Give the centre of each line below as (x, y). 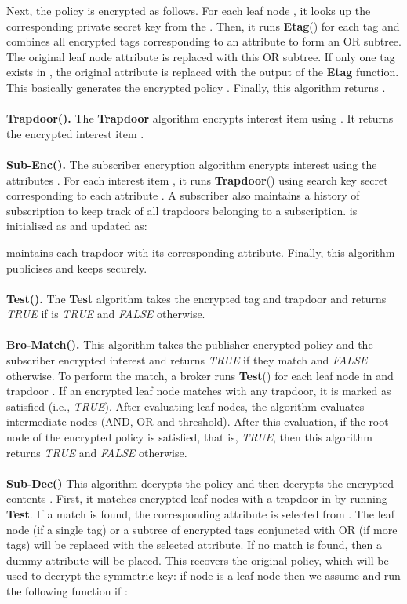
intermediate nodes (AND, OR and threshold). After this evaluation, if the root (198, 421)
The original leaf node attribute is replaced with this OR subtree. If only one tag (201, 56)
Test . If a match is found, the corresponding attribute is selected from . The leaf (201, 514)
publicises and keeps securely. (77, 267)
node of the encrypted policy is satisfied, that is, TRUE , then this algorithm (189, 437)
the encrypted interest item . (75, 133)
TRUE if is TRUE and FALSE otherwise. (106, 314)
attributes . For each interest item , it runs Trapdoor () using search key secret (197, 179)
